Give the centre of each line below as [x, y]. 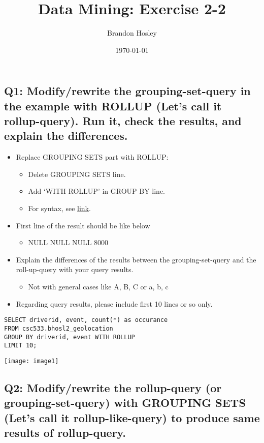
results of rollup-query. [65, 433]
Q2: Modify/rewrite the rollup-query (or [113, 387]
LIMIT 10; [21, 346]
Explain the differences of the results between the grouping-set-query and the [136, 259]
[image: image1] [31, 361]
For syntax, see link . [59, 208]
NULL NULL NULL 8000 [68, 242]
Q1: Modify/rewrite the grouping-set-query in [127, 91]
